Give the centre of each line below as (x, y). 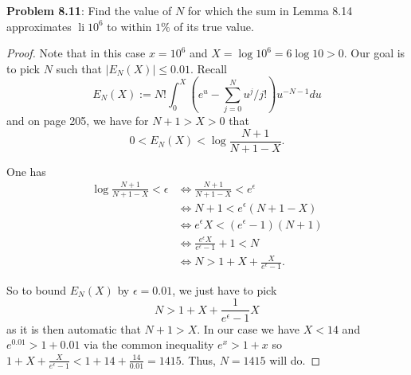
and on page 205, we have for (78, 121)
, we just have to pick (225, 289)
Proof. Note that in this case (76, 53)
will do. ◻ (295, 359)
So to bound (37, 289)
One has (26, 171)
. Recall (208, 68)
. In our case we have (249, 328)
